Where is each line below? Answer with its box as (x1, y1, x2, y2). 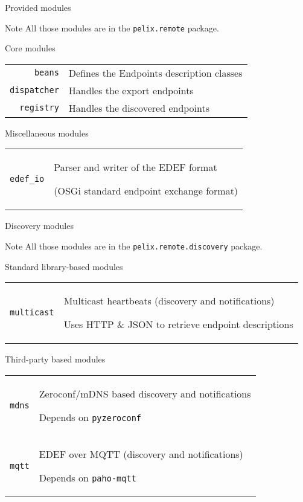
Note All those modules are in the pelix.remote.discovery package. (5, 240, 263, 253)
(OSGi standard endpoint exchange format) (54, 184, 238, 198)
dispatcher (10, 85, 59, 95)
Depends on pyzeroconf (39, 410, 142, 424)
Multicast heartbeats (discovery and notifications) (63, 294, 275, 308)
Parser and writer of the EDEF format (54, 160, 217, 175)
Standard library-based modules (5, 260, 123, 272)
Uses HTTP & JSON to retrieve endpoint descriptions (63, 317, 293, 332)
